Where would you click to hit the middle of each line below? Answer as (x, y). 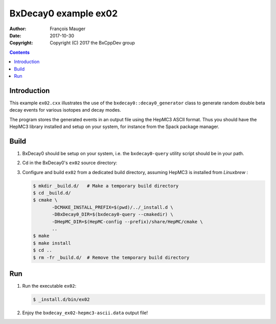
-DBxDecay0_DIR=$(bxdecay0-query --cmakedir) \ (112, 214)
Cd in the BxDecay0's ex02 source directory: (70, 163)
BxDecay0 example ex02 (64, 13)
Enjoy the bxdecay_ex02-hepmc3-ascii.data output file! (85, 313)
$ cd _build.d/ (52, 193)
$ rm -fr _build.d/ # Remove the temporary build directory (111, 257)
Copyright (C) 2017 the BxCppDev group (93, 43)
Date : (15, 35)
